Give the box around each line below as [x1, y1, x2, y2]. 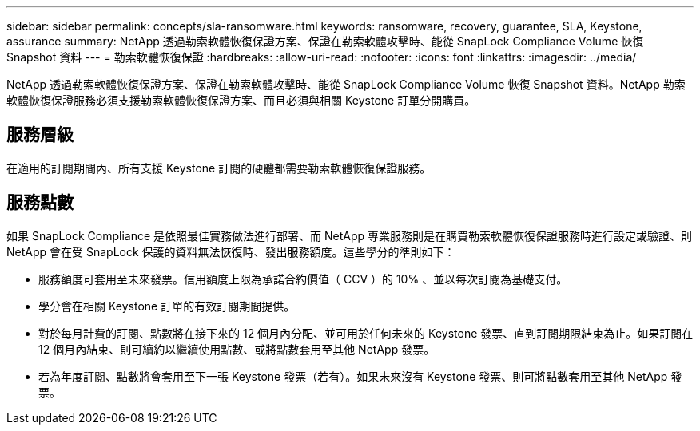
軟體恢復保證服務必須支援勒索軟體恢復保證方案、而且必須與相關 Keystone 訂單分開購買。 [6, 93, 476, 107]
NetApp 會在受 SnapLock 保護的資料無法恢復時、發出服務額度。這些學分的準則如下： [6, 244, 455, 259]
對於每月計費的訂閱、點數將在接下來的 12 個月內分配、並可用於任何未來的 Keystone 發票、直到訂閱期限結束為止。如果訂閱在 [38, 326, 694, 340]
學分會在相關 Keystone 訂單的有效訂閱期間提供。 [38, 299, 296, 313]
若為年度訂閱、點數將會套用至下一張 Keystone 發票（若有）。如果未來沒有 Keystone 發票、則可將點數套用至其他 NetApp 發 [38, 369, 682, 383]
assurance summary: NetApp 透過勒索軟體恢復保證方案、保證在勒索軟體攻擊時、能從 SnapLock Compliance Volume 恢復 [6, 34, 644, 48]
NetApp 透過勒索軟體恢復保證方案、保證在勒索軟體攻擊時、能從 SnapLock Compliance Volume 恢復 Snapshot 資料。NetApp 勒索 [6, 77, 686, 91]
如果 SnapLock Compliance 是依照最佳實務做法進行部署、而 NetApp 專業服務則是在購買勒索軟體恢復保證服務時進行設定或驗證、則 [6, 228, 692, 243]
